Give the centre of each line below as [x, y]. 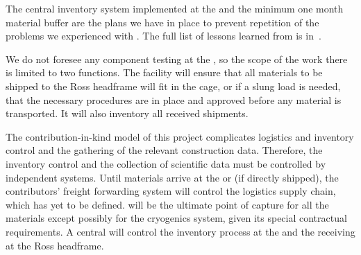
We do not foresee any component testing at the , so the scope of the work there [177, 59]
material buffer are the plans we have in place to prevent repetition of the [162, 22]
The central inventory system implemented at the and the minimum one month [175, 8]
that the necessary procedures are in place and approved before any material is [174, 99]
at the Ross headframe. [55, 245]
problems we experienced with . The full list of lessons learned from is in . [163, 36]
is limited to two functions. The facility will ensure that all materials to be [164, 72]
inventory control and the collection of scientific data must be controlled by [166, 163]
